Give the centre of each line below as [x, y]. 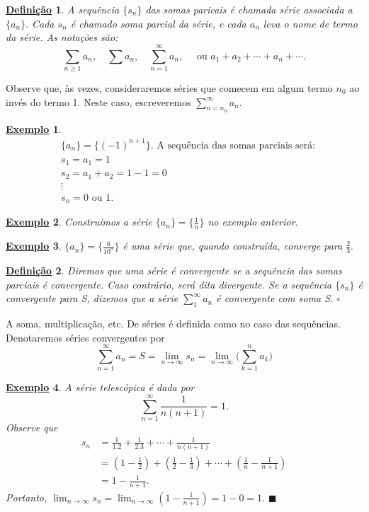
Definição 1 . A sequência [63, 9]
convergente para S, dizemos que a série [92, 298]
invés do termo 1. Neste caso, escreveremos [98, 101]
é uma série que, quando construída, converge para [233, 246]
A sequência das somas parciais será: [236, 145]
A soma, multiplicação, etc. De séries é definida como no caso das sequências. [173, 323]
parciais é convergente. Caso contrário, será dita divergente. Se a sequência [169, 284]
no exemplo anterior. [253, 222]
